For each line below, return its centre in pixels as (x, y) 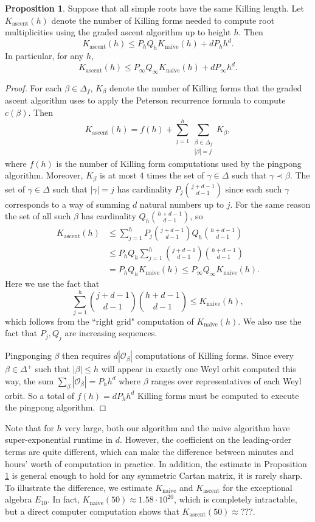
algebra (19, 499)
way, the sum (29, 380)
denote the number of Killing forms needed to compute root (163, 20)
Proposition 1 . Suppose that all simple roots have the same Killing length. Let (154, 8)
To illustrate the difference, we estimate (79, 487)
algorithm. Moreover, (44, 175)
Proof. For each (33, 87)
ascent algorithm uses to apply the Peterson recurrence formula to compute (145, 100)
